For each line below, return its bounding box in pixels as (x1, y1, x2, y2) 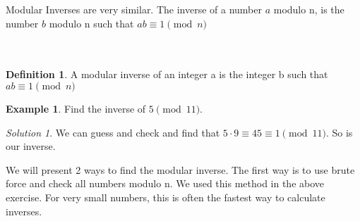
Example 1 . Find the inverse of (6, 101, 146, 115)
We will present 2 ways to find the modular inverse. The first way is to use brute (6, 162, 355, 177)
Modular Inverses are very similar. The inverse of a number (6, 2, 263, 16)
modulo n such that (49, 15, 134, 30)
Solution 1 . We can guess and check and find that (6, 125, 220, 139)
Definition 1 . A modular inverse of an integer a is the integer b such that (6, 67, 328, 82)
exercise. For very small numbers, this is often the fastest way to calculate (6, 189, 325, 204)
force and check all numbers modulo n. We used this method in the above (6, 176, 325, 191)
